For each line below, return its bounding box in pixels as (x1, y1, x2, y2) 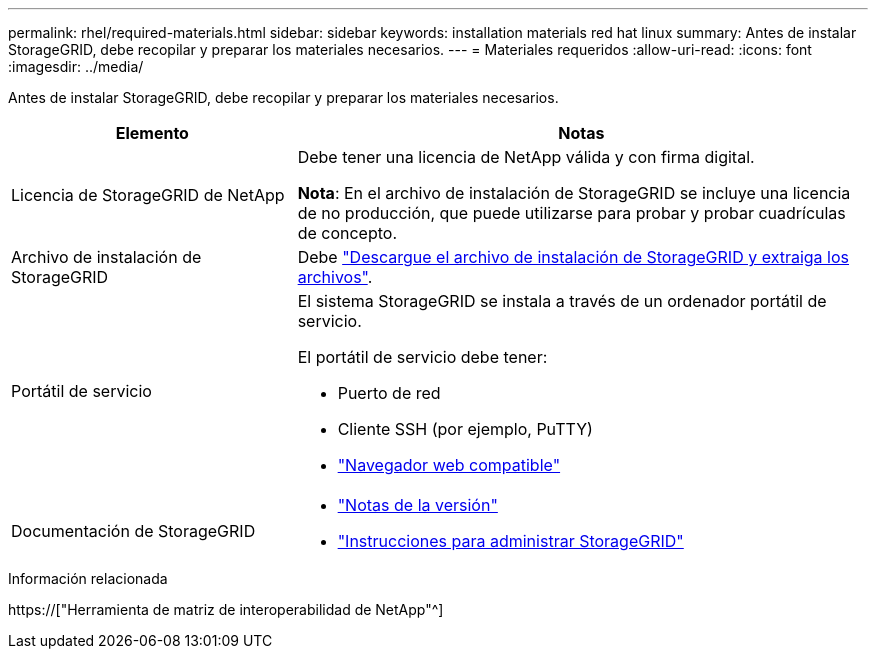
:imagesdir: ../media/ (8, 58, 144, 75)
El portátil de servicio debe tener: (297, 347, 548, 367)
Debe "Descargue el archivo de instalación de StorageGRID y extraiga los (297, 247, 850, 267)
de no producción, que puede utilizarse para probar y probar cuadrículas (297, 203, 846, 223)
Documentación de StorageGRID (11, 521, 256, 541)
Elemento (115, 123, 189, 143)
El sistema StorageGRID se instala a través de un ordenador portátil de (297, 291, 827, 311)
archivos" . (297, 267, 373, 287)
